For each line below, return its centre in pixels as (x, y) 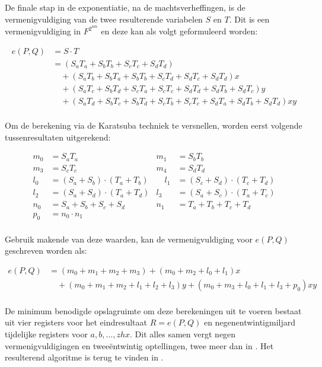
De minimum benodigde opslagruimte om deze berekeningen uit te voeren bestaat (153, 310)
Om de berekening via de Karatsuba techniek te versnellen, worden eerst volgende (154, 125)
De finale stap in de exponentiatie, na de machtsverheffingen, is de (125, 7)
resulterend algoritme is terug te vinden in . (84, 357)
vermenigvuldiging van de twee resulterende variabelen (104, 19)
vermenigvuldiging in (43, 31)
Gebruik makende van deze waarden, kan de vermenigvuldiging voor (129, 239)
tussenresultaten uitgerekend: (58, 137)
